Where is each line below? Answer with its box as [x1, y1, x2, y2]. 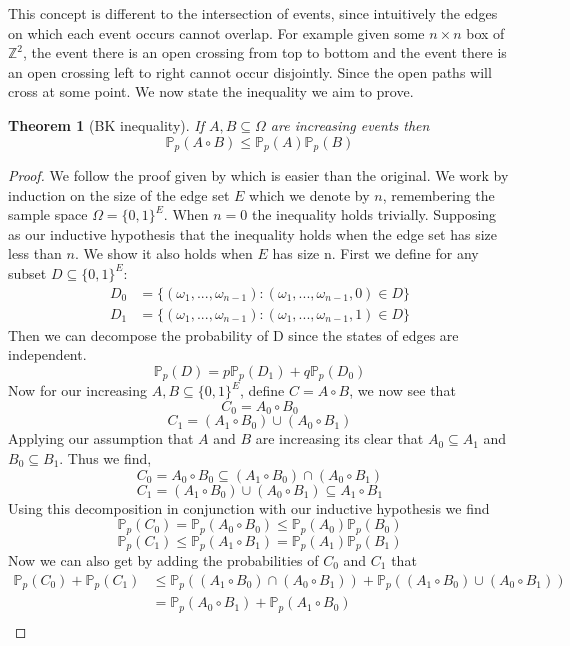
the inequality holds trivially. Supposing [251, 204, 497, 225]
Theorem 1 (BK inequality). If [8, 114, 204, 135]
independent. [8, 344, 87, 365]
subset [8, 262, 47, 283]
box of [466, 22, 505, 43]
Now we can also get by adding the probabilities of [8, 550, 319, 571]
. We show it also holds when [74, 243, 253, 264]
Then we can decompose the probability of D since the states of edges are [8, 324, 459, 345]
